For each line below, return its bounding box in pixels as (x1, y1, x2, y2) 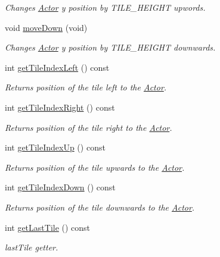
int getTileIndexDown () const (5, 181, 116, 193)
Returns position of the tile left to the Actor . (5, 81, 167, 93)
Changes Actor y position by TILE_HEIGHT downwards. (5, 41, 216, 54)
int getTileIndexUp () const (5, 141, 106, 153)
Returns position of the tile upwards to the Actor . (5, 161, 185, 173)
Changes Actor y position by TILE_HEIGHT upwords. (5, 1, 206, 13)
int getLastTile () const (5, 221, 91, 233)
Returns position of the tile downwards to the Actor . (5, 200, 195, 213)
